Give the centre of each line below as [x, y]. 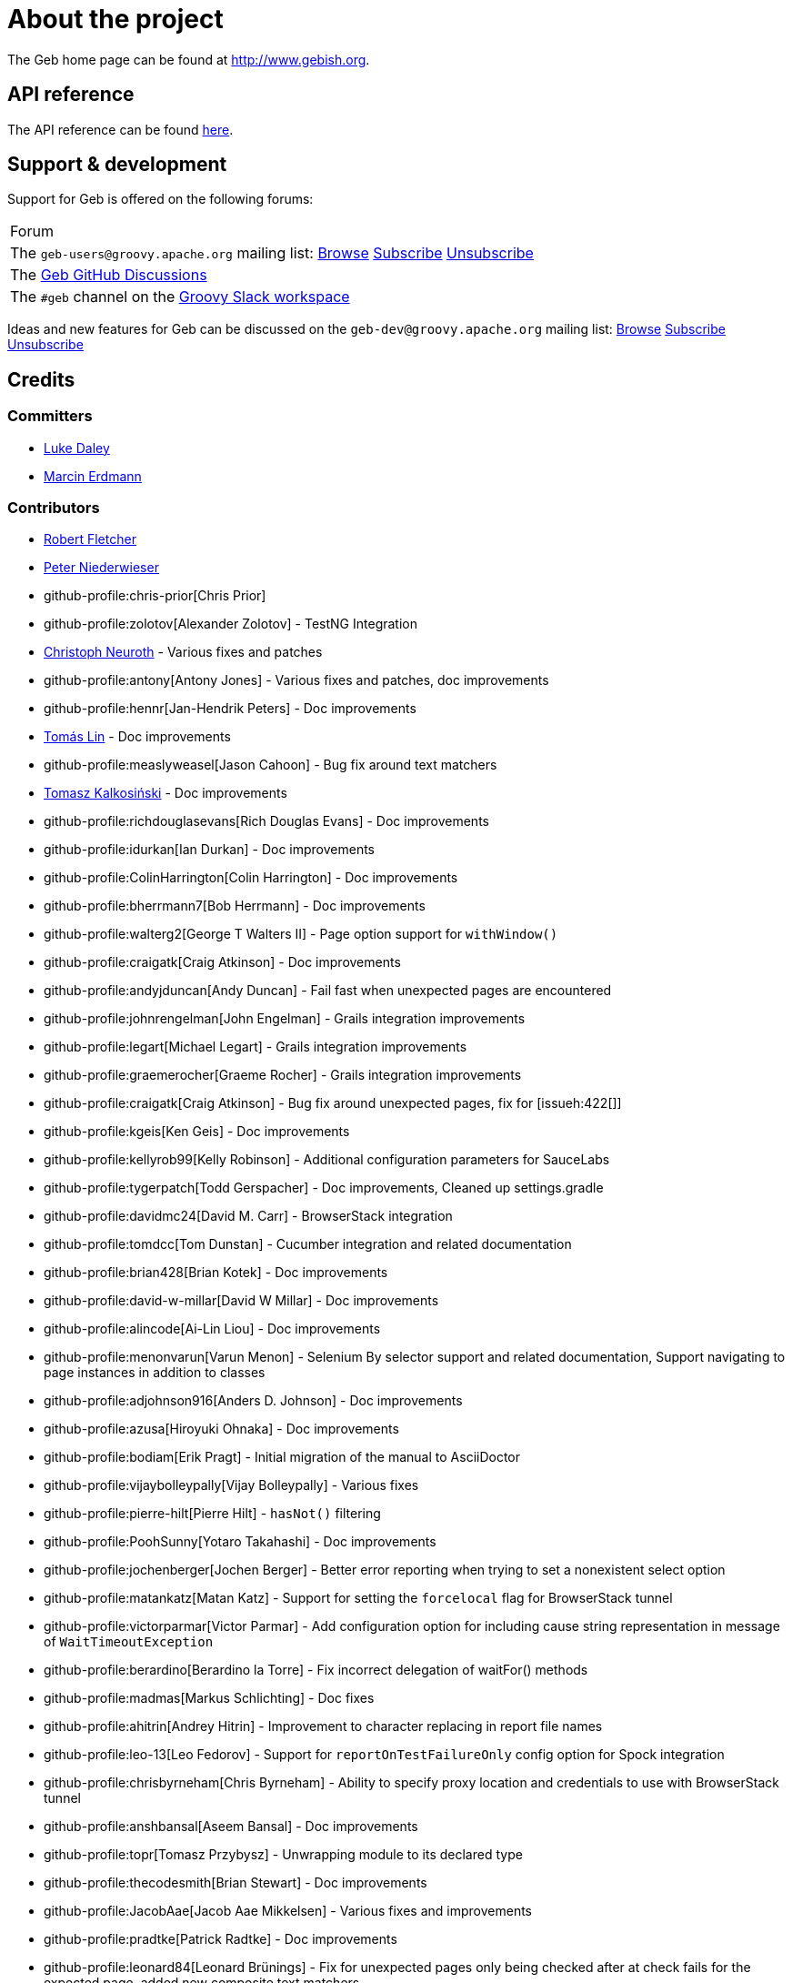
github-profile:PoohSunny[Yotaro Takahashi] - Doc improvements [240, 1542]
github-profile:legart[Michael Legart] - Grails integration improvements [256, 1047]
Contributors [54, 508]
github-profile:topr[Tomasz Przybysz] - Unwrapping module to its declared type [283, 1855]
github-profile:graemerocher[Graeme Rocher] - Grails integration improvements [283, 1075]
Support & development [117, 165]
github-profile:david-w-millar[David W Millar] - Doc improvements [241, 1301]
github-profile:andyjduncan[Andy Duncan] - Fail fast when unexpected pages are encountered [328, 991]
